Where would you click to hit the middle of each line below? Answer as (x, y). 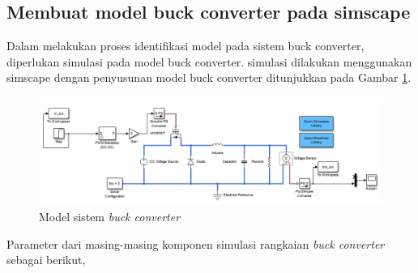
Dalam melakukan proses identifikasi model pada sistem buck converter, (186, 46)
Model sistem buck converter (110, 216)
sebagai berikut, (46, 260)
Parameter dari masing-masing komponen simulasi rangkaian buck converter (196, 243)
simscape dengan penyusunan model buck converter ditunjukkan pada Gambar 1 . (209, 77)
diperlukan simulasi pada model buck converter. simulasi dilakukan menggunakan (209, 61)
